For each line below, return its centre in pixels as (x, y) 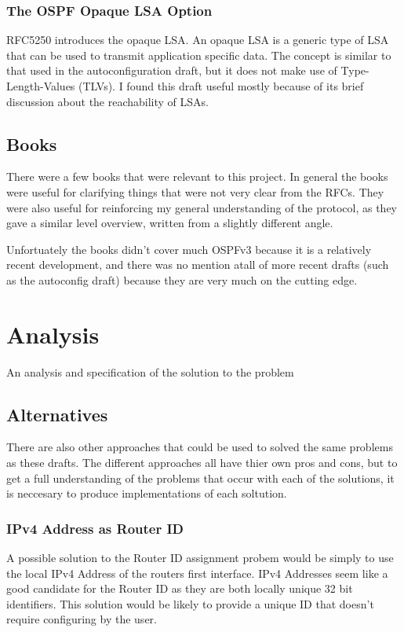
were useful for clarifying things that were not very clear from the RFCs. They (195, 191)
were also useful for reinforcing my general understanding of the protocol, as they (202, 207)
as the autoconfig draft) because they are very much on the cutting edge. (182, 279)
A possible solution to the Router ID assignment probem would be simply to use (200, 558)
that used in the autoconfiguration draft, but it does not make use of (172, 70)
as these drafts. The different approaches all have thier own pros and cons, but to (202, 463)
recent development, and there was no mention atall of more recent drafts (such (198, 265)
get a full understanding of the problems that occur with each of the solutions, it (200, 478)
